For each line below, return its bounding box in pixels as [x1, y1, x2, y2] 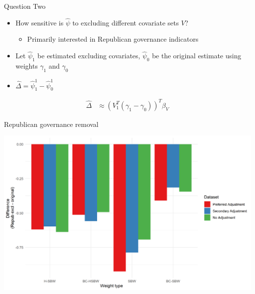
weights [15, 61, 38, 71]
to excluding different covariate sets [72, 17, 179, 27]
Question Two [4, 1, 46, 11]
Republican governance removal [4, 119, 99, 129]
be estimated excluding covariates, [37, 50, 140, 61]
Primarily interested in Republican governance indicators [27, 34, 199, 44]
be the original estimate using [152, 50, 241, 61]
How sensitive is [15, 17, 64, 27]
